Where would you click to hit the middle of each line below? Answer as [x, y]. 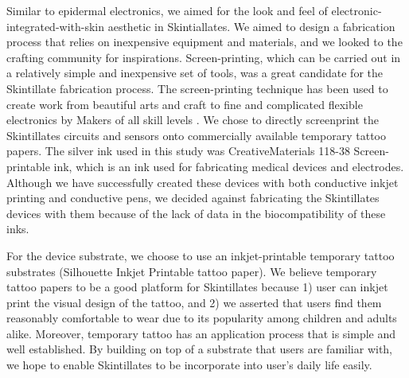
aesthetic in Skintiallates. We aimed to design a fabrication [251, 26]
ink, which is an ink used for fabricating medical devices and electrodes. [229, 166]
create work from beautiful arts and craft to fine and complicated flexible [185, 104]
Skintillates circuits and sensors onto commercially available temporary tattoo [196, 135]
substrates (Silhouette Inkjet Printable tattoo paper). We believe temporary [192, 271]
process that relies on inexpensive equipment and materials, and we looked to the [204, 42]
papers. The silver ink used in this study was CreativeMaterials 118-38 [178, 151]
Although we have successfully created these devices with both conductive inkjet [203, 182]
